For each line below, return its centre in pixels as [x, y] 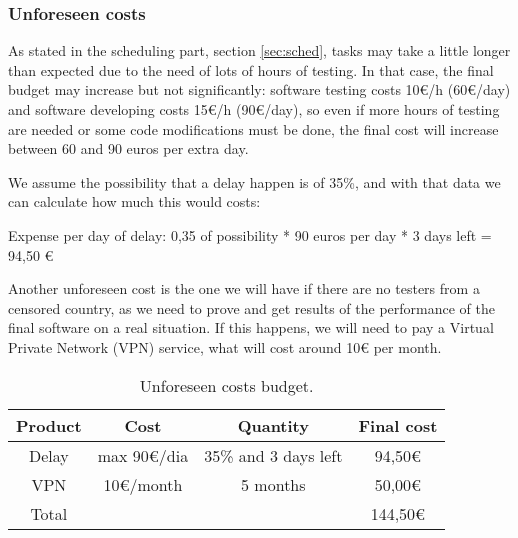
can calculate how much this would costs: [134, 201]
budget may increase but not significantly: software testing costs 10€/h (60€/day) [259, 89]
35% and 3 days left [273, 455]
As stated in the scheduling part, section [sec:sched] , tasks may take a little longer [259, 50]
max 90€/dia [143, 455]
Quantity [273, 425]
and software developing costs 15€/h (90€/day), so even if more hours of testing [254, 109]
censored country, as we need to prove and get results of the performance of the [252, 307]
